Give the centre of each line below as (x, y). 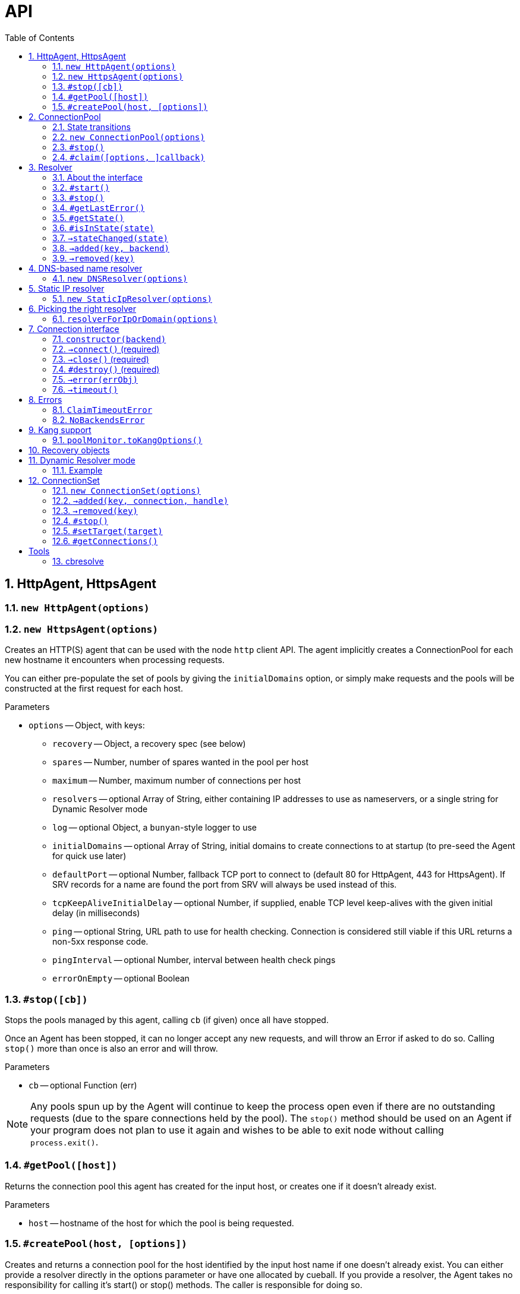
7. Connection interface (74, 329)
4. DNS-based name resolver (86, 268)
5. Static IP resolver (67, 288)
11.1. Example (78, 470)
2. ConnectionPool (65, 116)
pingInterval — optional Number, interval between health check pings (194, 960)
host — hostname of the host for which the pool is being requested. (161, 1223)
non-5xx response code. (100, 942)
